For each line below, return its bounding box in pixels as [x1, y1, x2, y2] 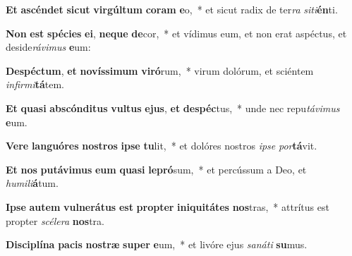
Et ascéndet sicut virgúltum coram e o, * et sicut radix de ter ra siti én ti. [6, 2, 338, 16]
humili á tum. [6, 176, 59, 190]
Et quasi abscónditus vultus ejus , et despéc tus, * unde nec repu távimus [6, 100, 340, 115]
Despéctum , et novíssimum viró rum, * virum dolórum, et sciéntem [6, 63, 314, 78]
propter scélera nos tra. [6, 213, 104, 228]
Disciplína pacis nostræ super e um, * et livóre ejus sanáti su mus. [6, 237, 308, 252]
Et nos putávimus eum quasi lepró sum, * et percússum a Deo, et [6, 161, 307, 176]
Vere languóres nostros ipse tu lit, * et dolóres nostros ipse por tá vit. [6, 138, 317, 153]
